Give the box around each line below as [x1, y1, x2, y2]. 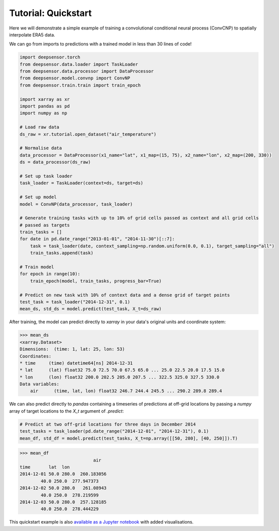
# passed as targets [19, 222, 70, 228]
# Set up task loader [19, 173, 73, 179]
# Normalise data [19, 145, 62, 151]
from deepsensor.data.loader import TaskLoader [19, 61, 138, 67]
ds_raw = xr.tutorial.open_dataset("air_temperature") [19, 131, 156, 137]
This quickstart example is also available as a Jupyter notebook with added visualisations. [9, 519, 194, 525]
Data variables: [19, 381, 60, 387]
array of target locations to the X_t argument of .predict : [9, 408, 124, 414]
